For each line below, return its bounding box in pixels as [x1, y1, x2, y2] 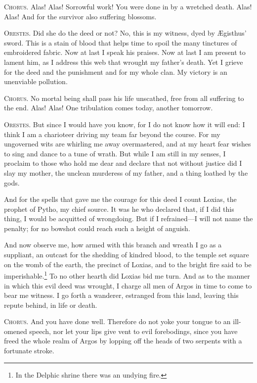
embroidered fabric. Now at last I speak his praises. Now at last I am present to [4, 47, 246, 57]
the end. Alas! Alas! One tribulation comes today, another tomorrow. [4, 102, 213, 113]
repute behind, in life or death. [4, 299, 97, 310]
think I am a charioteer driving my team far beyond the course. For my [4, 129, 220, 139]
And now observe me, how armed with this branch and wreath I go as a [4, 239, 222, 250]
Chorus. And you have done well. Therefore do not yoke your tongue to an [4, 316, 231, 327]
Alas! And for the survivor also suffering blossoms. [4, 11, 157, 21]
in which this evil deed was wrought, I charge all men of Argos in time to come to [4, 280, 252, 290]
